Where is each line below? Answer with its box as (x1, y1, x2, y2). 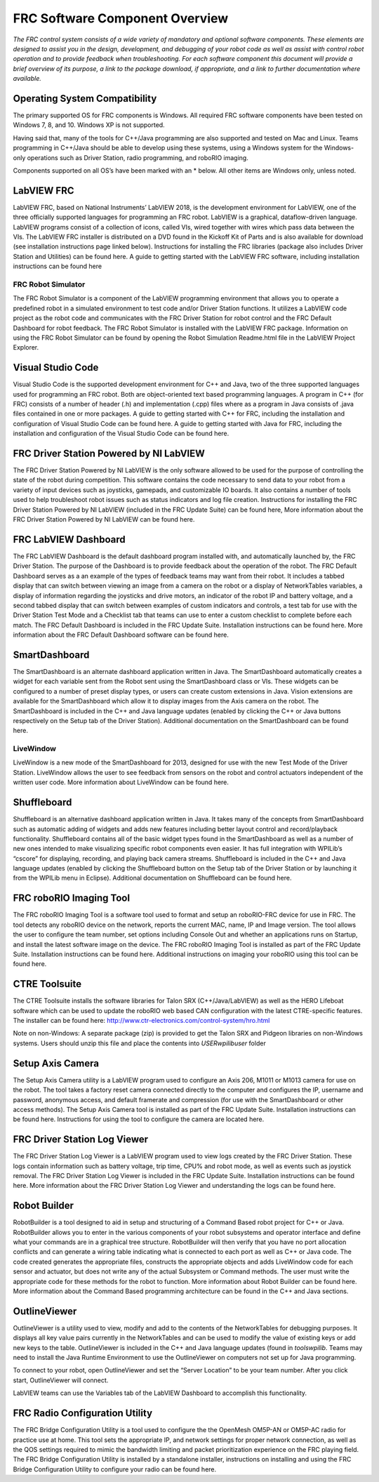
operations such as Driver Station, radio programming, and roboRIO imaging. (27, 153, 248, 161)
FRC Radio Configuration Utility (13, 1408, 153, 1420)
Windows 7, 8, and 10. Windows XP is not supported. (13, 121, 165, 129)
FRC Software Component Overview (13, 11, 229, 26)
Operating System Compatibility (13, 92, 157, 105)
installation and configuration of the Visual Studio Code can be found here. (13, 429, 230, 438)
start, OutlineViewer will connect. (13, 1376, 109, 1384)
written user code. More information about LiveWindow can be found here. (13, 778, 230, 786)
